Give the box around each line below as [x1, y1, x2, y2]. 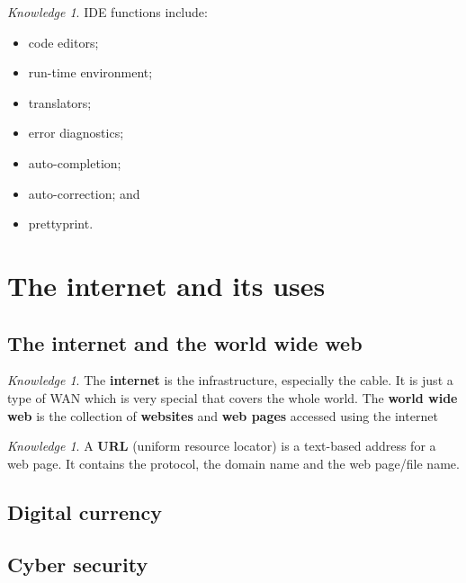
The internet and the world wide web [7, 328, 363, 356]
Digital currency [7, 498, 162, 525]
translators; [28, 93, 92, 112]
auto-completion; [28, 153, 121, 172]
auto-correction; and [28, 184, 140, 202]
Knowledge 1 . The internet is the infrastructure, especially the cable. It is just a [7, 371, 453, 390]
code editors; [28, 32, 99, 51]
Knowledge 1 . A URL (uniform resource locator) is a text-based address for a [7, 436, 436, 455]
